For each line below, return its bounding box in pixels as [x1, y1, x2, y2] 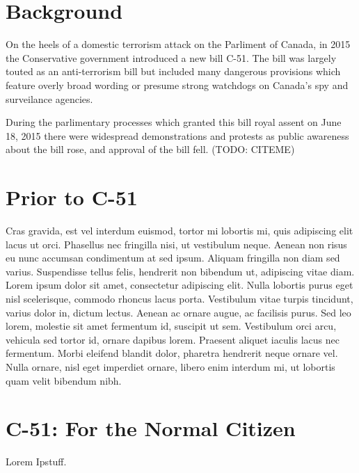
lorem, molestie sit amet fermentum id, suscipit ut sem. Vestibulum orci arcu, [6, 319, 337, 333]
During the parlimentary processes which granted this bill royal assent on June [6, 115, 342, 129]
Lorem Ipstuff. [6, 454, 67, 469]
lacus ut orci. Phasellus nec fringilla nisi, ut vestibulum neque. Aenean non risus [6, 236, 347, 251]
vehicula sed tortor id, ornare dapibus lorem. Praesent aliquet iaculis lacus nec [6, 332, 340, 346]
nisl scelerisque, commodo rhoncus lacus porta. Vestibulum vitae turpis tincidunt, [6, 291, 353, 305]
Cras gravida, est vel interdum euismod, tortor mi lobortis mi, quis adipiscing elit [6, 223, 353, 237]
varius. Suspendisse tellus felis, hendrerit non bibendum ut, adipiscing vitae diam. [6, 264, 355, 278]
